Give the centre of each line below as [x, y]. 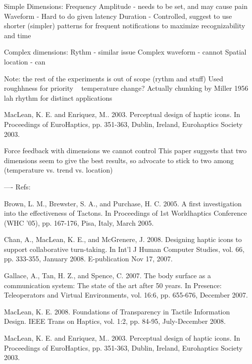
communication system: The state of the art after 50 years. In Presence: [113, 285]
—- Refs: [17, 186]
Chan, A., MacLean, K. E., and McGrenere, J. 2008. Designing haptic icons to [123, 239]
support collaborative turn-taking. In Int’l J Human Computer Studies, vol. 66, [124, 249]
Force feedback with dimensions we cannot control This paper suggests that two [125, 151]
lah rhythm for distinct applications [58, 97]
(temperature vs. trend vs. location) [58, 170]
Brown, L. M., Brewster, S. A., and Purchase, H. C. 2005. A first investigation [123, 203]
